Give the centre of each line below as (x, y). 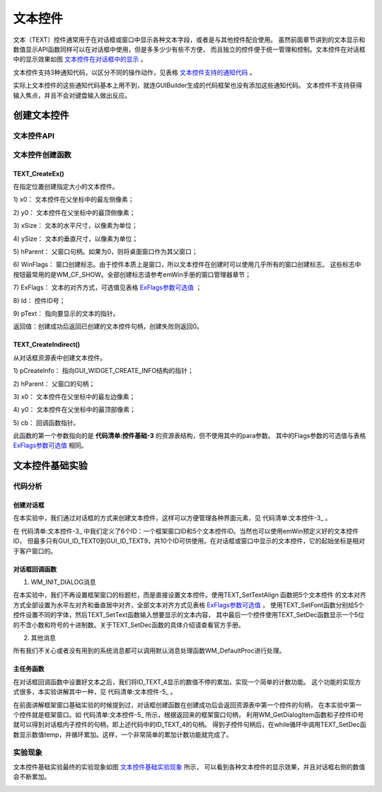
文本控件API (34, 136)
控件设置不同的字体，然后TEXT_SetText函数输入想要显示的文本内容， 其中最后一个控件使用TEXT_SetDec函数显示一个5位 (189, 615)
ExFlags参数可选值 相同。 (50, 445)
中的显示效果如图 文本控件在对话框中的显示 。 (80, 59)
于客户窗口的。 (35, 551)
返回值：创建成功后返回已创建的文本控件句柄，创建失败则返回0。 (108, 326)
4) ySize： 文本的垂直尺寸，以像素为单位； (75, 239)
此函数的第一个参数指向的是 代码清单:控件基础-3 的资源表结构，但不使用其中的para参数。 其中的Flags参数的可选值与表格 (190, 436)
